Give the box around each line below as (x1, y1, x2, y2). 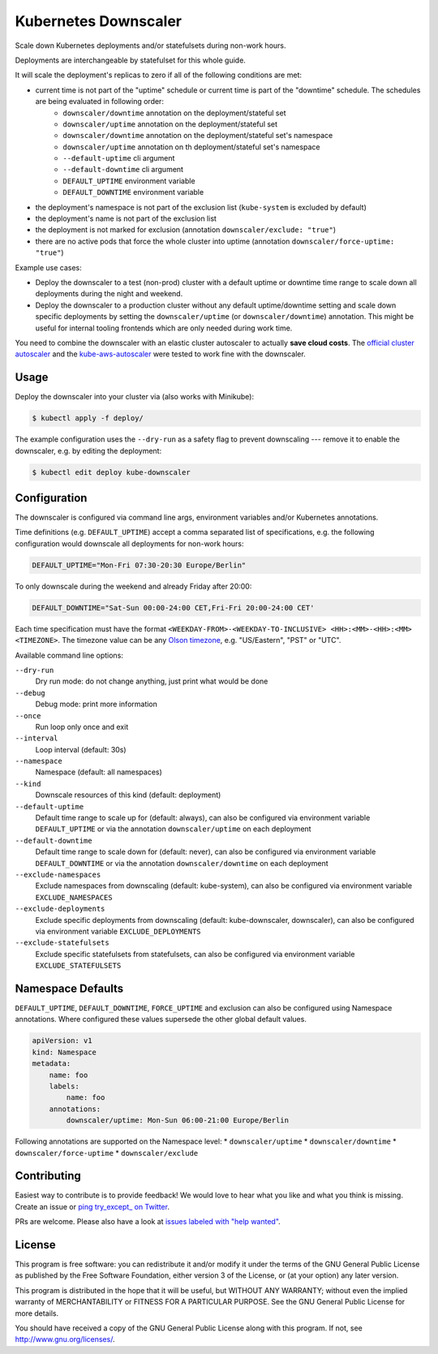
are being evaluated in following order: (35, 97, 164, 106)
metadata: (32, 1059, 71, 1068)
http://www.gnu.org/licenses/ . (15, 1335, 115, 1344)
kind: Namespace (32, 1047, 97, 1057)
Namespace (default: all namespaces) (35, 767, 162, 777)
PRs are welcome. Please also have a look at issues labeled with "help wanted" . (15, 1217, 281, 1227)
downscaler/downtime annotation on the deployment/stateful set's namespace (62, 131, 333, 140)
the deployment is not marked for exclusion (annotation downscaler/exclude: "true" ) (35, 225, 337, 235)
